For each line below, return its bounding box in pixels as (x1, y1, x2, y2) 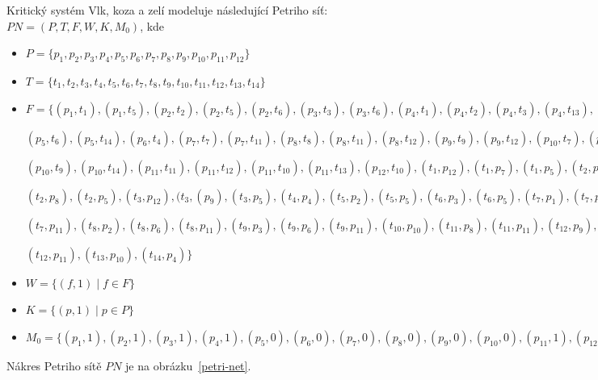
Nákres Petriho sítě (6, 357, 102, 374)
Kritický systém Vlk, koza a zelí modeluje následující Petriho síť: (6, 2, 328, 18)
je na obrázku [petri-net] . (125, 357, 251, 374)
